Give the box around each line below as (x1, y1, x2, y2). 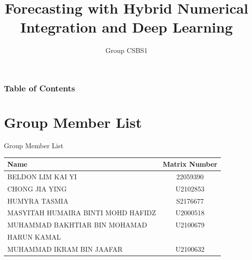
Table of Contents (4, 82, 75, 94)
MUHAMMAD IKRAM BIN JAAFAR (7, 243, 123, 254)
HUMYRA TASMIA (7, 195, 69, 206)
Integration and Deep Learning (20, 17, 233, 37)
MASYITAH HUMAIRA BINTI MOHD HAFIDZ (7, 208, 156, 218)
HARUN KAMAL (7, 232, 61, 242)
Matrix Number (162, 159, 217, 169)
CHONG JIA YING (7, 183, 67, 193)
